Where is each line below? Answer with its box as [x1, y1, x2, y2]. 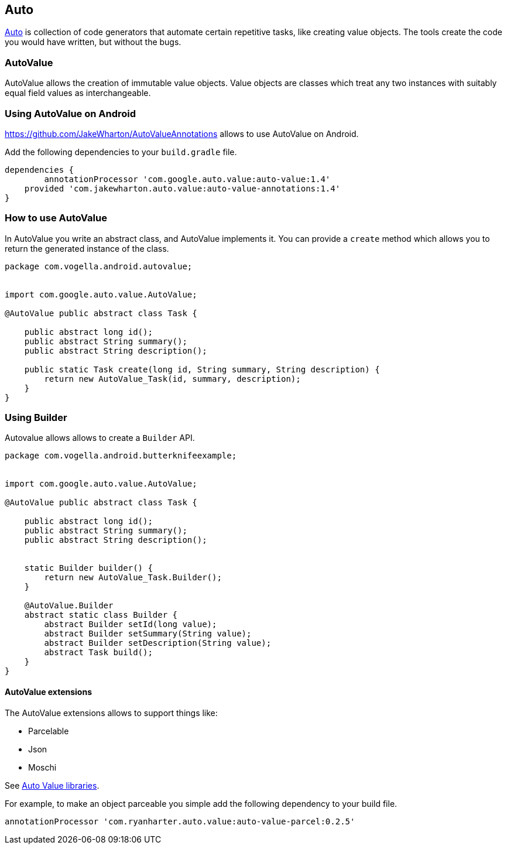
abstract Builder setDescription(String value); [44, 638, 272, 648]
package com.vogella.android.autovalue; [5, 261, 193, 271]
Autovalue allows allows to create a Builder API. [5, 433, 195, 443]
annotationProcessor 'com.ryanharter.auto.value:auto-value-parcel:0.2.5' [5, 816, 355, 826]
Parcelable [28, 725, 69, 736]
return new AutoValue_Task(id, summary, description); [44, 374, 301, 384]
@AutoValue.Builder [24, 601, 114, 611]
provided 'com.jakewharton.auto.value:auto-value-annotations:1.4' [24, 183, 341, 193]
